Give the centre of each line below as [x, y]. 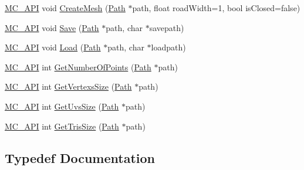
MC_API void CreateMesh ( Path [65, 8]
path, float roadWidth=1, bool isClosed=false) [216, 8]
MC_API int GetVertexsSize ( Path [68, 86]
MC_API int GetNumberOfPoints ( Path [78, 67]
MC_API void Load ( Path [53, 47]
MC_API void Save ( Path [52, 27]
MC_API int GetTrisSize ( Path [62, 126]
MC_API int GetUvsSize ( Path [62, 106]
